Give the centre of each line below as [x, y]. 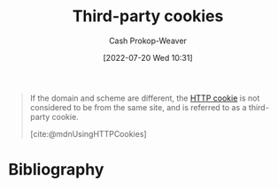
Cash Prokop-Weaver [148, 41]
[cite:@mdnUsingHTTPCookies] [88, 133]
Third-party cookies [148, 16]
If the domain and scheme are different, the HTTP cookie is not [145, 98]
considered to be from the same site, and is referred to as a [138, 107]
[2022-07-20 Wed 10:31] [148, 57]
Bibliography [56, 170]
